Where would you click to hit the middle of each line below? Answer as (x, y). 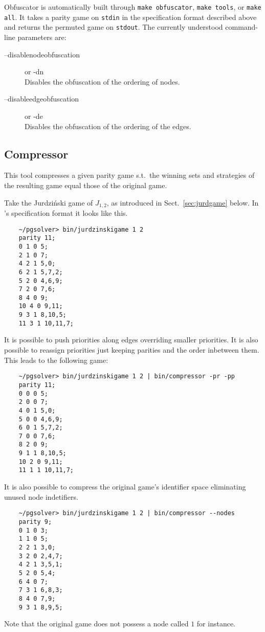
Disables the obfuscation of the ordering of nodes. (102, 81)
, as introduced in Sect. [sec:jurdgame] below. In (183, 202)
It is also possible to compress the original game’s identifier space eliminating (125, 487)
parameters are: (42, 37)
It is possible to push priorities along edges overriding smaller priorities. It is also (131, 340)
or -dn (34, 72)
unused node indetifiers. (41, 496)
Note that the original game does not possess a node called (96, 624)
